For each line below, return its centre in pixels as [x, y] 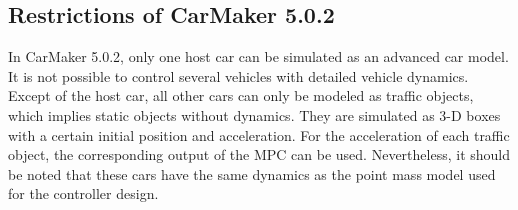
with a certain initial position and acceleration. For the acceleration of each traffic [259, 134]
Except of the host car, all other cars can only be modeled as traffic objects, [241, 95]
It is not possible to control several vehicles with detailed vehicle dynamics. [238, 75]
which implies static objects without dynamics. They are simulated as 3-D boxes [254, 114]
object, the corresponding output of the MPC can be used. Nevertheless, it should [259, 154]
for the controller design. [83, 193]
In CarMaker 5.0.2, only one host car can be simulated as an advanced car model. [258, 56]
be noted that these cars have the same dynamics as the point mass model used [252, 173]
